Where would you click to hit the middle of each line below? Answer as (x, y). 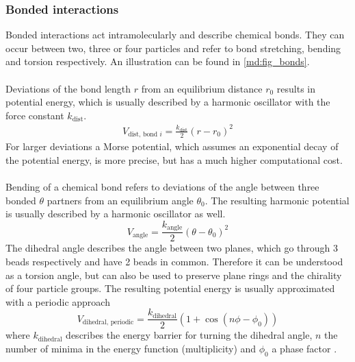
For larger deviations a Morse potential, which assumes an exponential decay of (172, 146)
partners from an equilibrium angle (120, 200)
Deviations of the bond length (68, 88)
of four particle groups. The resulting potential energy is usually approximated (170, 288)
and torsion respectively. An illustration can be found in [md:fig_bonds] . (158, 61)
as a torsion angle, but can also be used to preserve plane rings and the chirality (174, 275)
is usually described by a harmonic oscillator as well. (116, 214)
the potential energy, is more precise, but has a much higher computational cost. (174, 159)
